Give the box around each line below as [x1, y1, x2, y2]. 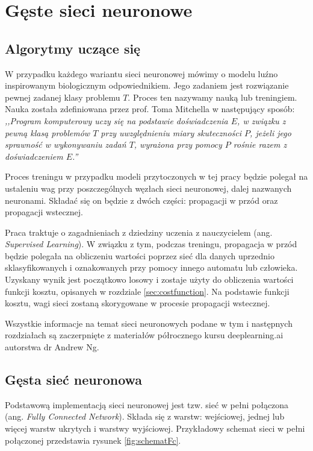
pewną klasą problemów [5, 126, 90, 139]
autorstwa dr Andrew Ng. [5, 341, 99, 353]
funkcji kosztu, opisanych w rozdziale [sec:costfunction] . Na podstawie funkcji [5, 285, 290, 297]
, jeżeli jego [250, 126, 291, 139]
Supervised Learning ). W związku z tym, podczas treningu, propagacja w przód [5, 238, 297, 250]
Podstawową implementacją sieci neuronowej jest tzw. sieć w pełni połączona [5, 398, 289, 411]
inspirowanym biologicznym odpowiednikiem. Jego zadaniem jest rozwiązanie [5, 79, 289, 92]
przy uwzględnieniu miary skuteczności [101, 126, 242, 139]
